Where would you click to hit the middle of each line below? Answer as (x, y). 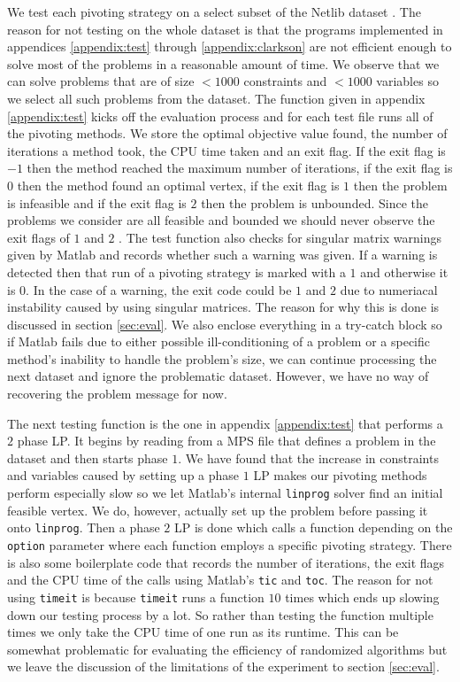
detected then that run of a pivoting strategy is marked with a (176, 271)
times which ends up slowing (362, 597)
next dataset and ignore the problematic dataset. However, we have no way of (218, 376)
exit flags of (38, 237)
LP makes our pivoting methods (340, 475)
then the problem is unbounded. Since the (314, 202)
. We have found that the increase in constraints (308, 457)
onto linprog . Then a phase (84, 527)
